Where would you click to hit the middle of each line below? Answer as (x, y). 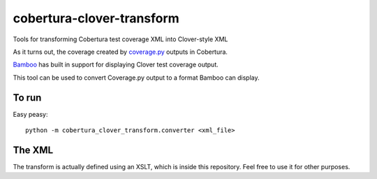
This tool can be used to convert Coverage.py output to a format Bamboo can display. (136, 78)
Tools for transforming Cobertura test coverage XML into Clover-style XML (120, 39)
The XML (33, 150)
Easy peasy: (30, 114)
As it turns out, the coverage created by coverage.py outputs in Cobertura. (120, 52)
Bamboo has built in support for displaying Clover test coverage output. (116, 65)
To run (27, 98)
